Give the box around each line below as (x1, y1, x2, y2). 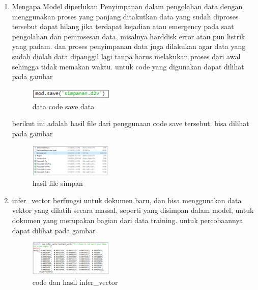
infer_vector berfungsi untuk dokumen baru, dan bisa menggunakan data (12, 195, 242, 205)
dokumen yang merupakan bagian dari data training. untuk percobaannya (12, 215, 243, 226)
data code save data (32, 101, 95, 111)
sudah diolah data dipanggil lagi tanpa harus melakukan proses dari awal (12, 51, 241, 61)
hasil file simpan (32, 178, 83, 188)
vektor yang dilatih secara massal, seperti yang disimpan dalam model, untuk (12, 205, 254, 215)
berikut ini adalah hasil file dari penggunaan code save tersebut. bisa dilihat (12, 118, 249, 129)
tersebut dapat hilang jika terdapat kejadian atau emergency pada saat (12, 21, 234, 32)
